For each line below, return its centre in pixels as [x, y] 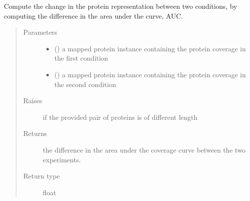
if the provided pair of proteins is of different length [120, 117]
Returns [35, 133]
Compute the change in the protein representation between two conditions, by [121, 6]
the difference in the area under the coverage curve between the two [144, 149]
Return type [42, 176]
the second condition [85, 84]
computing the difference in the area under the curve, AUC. [94, 15]
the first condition [81, 58]
